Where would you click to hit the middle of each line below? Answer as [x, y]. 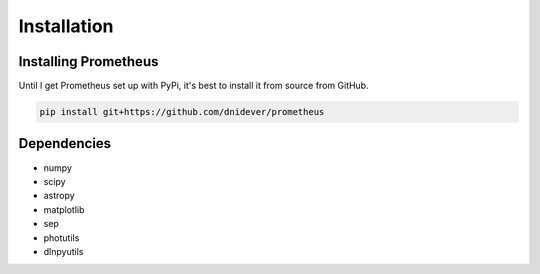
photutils [61, 237]
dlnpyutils [63, 251]
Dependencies [65, 143]
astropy [59, 196]
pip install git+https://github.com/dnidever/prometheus [182, 112]
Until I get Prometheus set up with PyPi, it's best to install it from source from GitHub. [193, 86]
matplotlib [64, 209]
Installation [66, 26]
